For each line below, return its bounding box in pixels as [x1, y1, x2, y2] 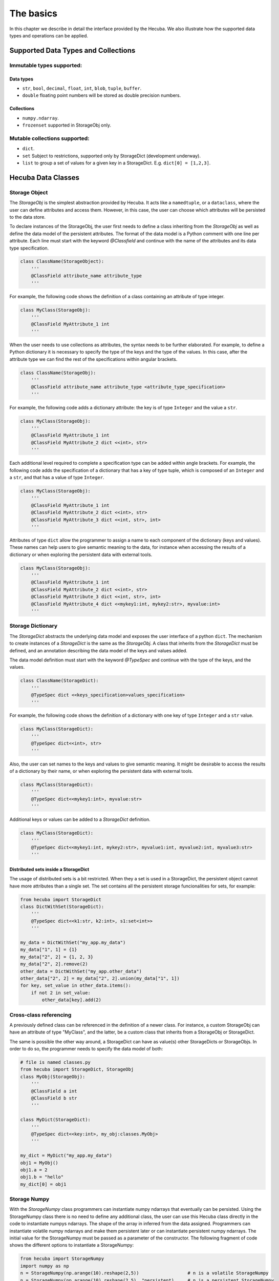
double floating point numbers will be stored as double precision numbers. [22, 92, 181, 98]
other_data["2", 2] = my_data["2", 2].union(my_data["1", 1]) [20, 975, 180, 981]
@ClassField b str [31, 1095, 77, 1101]
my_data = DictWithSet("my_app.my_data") [20, 940, 126, 945]
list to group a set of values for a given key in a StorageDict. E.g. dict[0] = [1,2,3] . [22, 160, 211, 166]
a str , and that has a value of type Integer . [9, 474, 104, 481]
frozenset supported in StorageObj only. [22, 122, 111, 128]
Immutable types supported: [9, 61, 82, 69]
